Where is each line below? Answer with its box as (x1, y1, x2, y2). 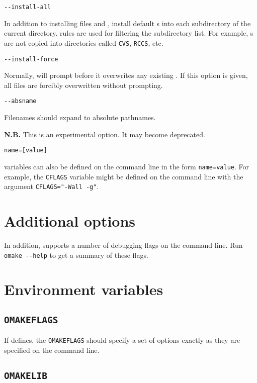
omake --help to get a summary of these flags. (4, 249, 148, 260)
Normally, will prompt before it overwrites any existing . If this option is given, (4, 70, 248, 80)
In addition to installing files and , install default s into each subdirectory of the (4, 18, 251, 28)
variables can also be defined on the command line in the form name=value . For (4, 161, 249, 171)
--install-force (4, 55, 58, 63)
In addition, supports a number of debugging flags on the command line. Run (4, 239, 243, 250)
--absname (4, 98, 37, 105)
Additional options (4, 211, 136, 231)
